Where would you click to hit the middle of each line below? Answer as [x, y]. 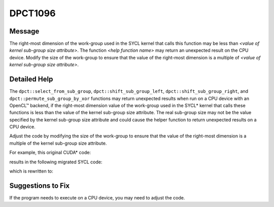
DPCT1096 [32, 13]
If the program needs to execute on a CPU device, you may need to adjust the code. [97, 197]
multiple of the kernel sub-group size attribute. [58, 143]
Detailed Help [31, 79]
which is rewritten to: [31, 171]
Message [24, 31]
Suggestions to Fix [40, 185]
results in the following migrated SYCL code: [56, 162]
